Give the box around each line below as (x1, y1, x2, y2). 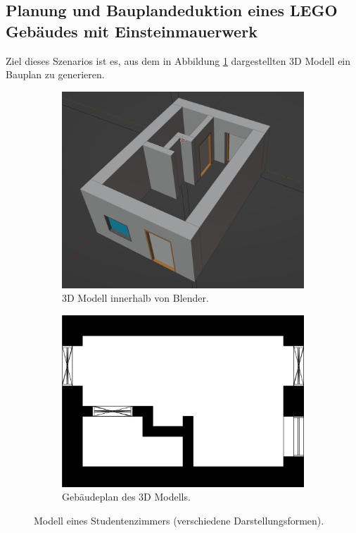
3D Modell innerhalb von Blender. (62, 290, 209, 305)
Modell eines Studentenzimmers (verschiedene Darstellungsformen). (34, 513, 324, 527)
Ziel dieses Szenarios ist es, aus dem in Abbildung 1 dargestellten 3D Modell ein (6, 53, 351, 68)
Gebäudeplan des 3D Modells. (62, 489, 191, 504)
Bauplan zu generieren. (6, 67, 105, 82)
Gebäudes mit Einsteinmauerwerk (6, 20, 258, 42)
